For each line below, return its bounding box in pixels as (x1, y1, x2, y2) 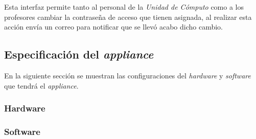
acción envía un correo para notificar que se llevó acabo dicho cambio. (4, 21, 223, 32)
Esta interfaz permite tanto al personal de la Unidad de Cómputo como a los (4, 2, 244, 12)
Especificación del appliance (4, 46, 154, 62)
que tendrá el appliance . (4, 80, 79, 91)
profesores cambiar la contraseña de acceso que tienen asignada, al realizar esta (4, 11, 252, 22)
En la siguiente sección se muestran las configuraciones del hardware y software (4, 70, 251, 80)
